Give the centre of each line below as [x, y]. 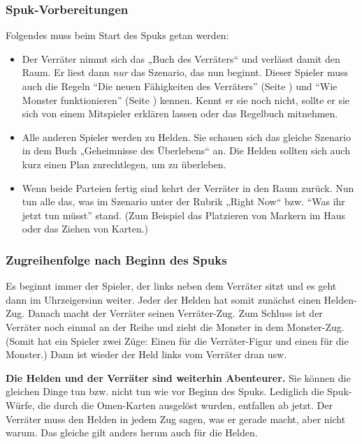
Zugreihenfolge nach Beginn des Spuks [116, 259]
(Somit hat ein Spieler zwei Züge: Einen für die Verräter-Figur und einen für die [177, 340]
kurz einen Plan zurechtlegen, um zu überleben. [124, 164]
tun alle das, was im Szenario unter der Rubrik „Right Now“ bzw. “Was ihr [183, 201]
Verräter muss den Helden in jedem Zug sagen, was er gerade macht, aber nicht [176, 419]
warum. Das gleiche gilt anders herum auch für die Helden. [132, 432]
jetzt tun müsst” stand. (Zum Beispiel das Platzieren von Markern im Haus [183, 215]
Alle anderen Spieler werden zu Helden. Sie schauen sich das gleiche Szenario [186, 136]
